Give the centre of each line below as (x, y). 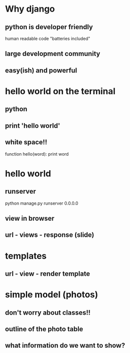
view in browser (30, 218)
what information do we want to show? (65, 345)
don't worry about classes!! (48, 312)
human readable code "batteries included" (48, 38)
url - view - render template (47, 274)
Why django (30, 9)
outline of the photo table (44, 329)
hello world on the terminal (60, 91)
